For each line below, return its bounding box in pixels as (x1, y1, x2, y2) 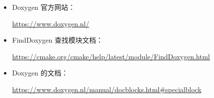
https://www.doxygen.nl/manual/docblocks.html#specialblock (12, 84, 202, 94)
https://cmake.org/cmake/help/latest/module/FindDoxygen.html (12, 51, 210, 61)
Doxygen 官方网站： (12, 2, 75, 12)
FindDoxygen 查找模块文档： (12, 35, 103, 45)
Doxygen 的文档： (12, 68, 68, 78)
